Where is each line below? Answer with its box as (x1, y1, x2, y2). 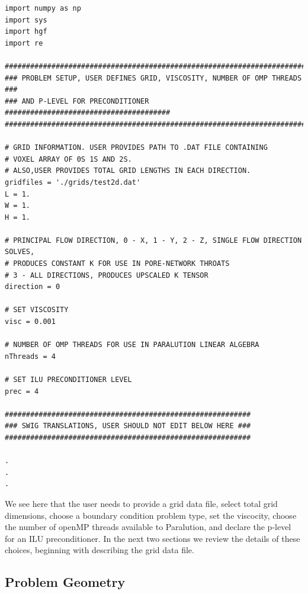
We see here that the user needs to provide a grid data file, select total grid (5, 497, 278, 509)
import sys (5, 15, 47, 24)
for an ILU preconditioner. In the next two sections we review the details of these (5, 532, 300, 544)
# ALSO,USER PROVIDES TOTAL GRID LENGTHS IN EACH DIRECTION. (5, 166, 251, 175)
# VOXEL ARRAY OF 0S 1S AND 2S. (5, 155, 132, 163)
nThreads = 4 (5, 352, 56, 361)
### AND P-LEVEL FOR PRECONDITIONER (5, 97, 149, 105)
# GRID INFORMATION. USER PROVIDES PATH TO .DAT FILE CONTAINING (5, 143, 268, 152)
